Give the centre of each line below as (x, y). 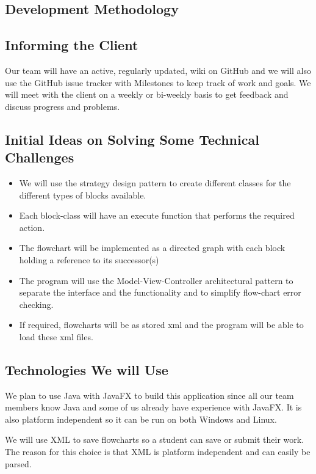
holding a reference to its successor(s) (89, 259)
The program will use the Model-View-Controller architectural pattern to (156, 280)
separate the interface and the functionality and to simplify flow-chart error (160, 292)
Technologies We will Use (87, 369)
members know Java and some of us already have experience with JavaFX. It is (153, 407)
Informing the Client (72, 45)
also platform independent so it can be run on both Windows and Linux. (141, 419)
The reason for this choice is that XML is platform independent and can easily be (158, 452)
